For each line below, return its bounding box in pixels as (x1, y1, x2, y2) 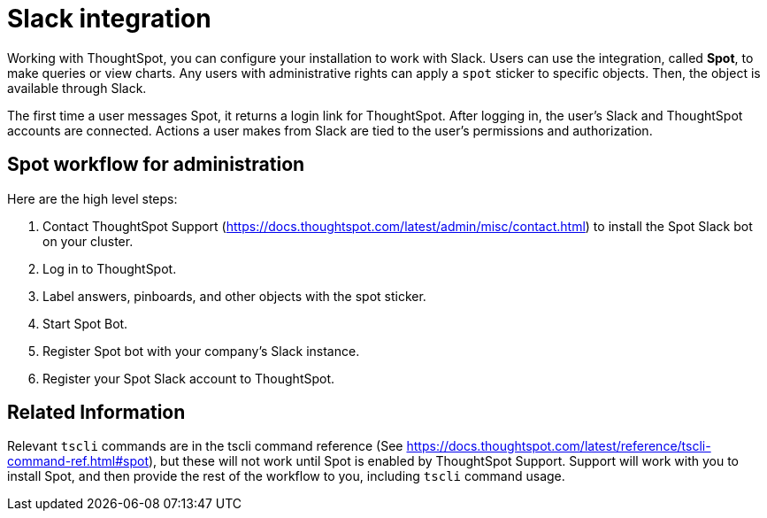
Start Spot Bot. (42, 315, 128, 331)
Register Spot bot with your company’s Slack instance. (42, 343, 360, 359)
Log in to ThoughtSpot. (42, 260, 177, 276)
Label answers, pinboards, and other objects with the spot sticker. (42, 288, 426, 304)
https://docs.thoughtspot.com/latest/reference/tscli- (406, 438, 711, 454)
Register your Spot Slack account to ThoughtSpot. (42, 370, 335, 386)
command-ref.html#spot (7, 453, 150, 469)
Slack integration (7, 4, 211, 34)
